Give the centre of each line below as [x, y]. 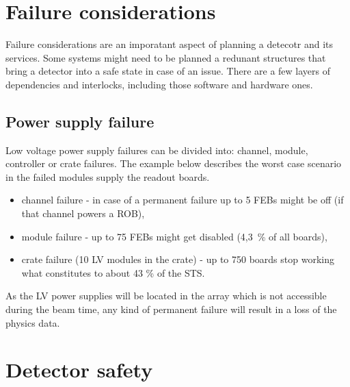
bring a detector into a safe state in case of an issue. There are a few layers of [168, 71]
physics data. [33, 322]
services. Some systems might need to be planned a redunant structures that [166, 57]
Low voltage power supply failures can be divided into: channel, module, [157, 150]
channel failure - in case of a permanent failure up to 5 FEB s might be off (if [183, 200]
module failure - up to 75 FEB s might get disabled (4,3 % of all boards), [174, 236]
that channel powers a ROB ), [83, 213]
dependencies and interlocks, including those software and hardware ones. [159, 84]
